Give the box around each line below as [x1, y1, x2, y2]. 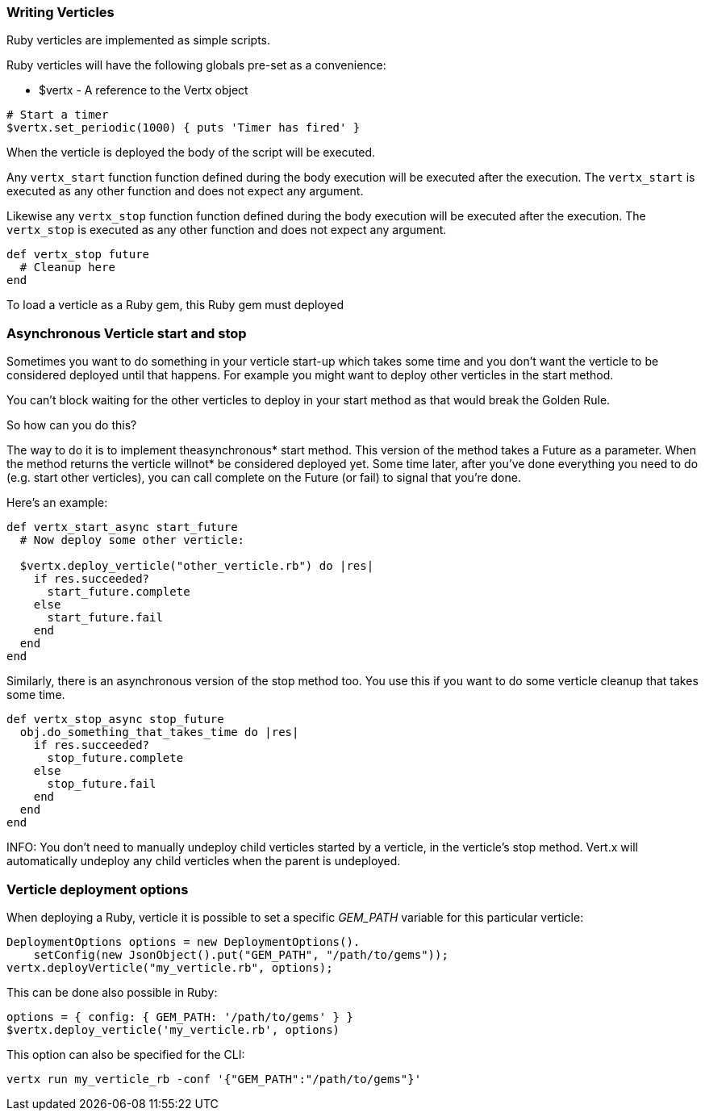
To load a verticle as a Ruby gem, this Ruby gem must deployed [6, 298, 344, 312]
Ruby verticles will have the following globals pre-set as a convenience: [6, 58, 386, 73]
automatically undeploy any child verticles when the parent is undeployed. [6, 854, 401, 868]
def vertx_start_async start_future [6, 521, 238, 534]
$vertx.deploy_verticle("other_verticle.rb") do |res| [19, 559, 374, 573]
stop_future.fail [47, 777, 156, 791]
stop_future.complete [47, 751, 184, 765]
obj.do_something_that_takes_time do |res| [19, 726, 299, 739]
